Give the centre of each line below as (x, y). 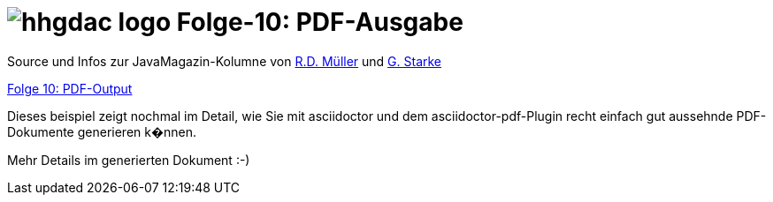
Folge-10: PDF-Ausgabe (320, 22)
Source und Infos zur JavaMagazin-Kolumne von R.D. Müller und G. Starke (225, 61)
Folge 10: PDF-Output (70, 88)
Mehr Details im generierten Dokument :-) (129, 160)
